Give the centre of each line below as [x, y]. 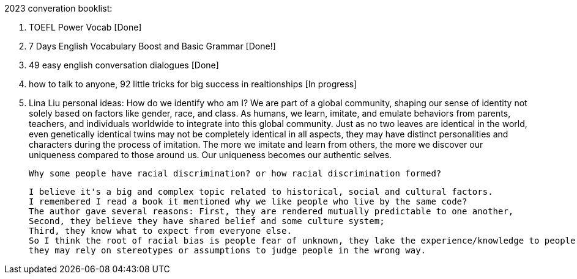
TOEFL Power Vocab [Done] [85, 27]
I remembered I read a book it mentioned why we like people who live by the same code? [248, 201]
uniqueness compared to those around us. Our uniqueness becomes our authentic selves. [210, 155]
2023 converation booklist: [58, 8]
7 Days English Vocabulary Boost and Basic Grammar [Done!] [152, 46]
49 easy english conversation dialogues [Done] [124, 65]
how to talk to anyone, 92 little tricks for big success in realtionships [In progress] [193, 84]
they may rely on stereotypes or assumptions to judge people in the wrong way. [228, 250]
